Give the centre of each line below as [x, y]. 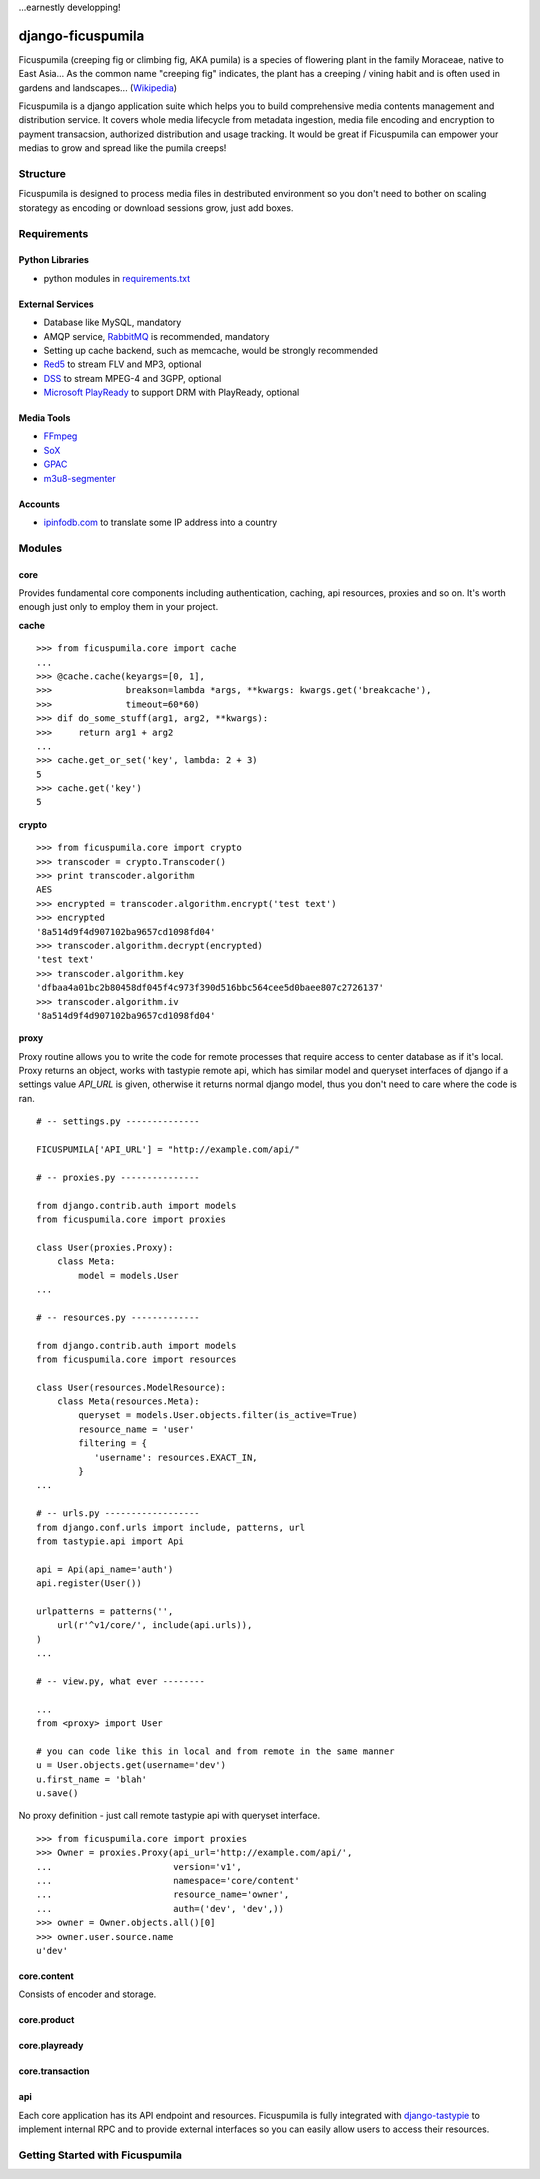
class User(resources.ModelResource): [131, 1387]
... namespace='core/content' [168, 1880]
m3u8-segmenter [80, 478]
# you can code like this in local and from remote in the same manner [215, 1751]
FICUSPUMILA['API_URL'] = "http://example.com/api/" [168, 1149]
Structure [42, 174]
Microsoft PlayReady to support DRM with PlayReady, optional [171, 392]
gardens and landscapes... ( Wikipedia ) [98, 87]
